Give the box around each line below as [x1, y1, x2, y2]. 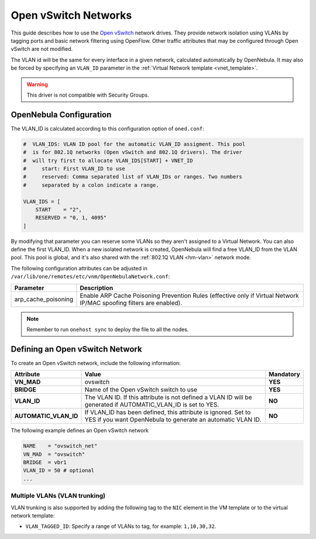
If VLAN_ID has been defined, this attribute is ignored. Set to [84, 408, 251, 417]
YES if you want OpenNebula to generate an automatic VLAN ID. [84, 416, 262, 424]
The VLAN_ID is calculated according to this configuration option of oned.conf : [11, 125, 204, 132]
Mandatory [268, 370, 301, 379]
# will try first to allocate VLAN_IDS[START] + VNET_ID [23, 157, 193, 164]
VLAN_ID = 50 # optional [23, 467, 95, 474]
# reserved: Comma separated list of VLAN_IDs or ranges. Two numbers [23, 173, 243, 180]
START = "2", [35, 206, 82, 213]
